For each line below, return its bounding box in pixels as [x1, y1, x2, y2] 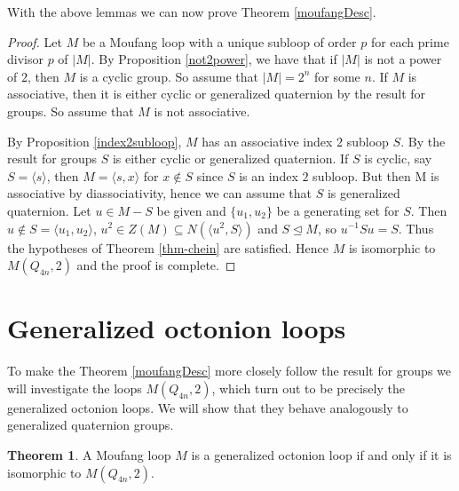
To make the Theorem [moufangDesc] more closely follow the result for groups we [7, 361, 451, 380]
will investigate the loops [7, 378, 142, 397]
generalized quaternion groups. [7, 416, 174, 434]
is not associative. [154, 101, 250, 120]
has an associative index [202, 131, 333, 150]
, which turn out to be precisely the [211, 378, 405, 397]
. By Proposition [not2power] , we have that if [91, 50, 337, 68]
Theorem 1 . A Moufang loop [7, 446, 171, 464]
